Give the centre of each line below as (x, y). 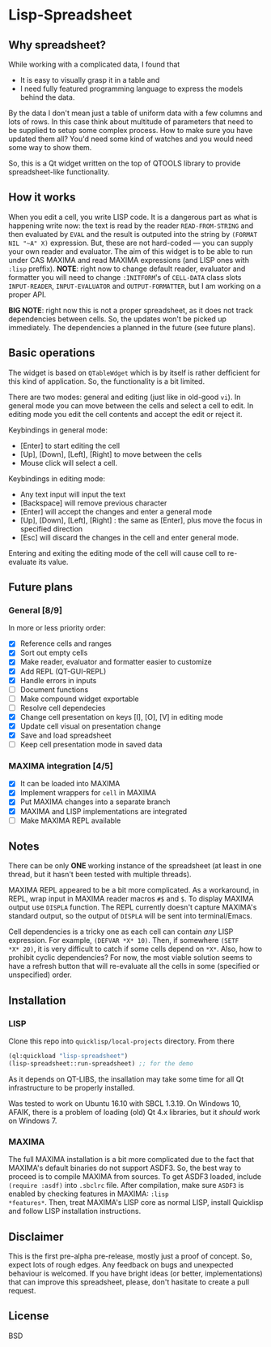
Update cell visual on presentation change (91, 726)
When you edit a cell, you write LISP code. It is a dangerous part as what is (133, 217)
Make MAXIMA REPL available (70, 820)
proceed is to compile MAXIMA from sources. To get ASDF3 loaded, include (135, 1177)
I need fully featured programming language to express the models (131, 88)
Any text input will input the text (73, 494)
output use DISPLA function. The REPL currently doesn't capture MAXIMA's (133, 907)
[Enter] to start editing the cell (70, 445)
